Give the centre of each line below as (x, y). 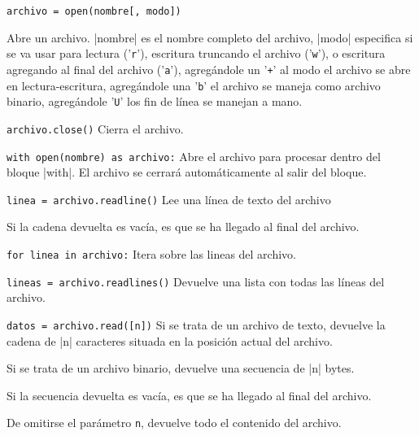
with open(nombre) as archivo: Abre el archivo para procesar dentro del (194, 156)
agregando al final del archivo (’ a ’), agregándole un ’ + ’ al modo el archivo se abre (209, 69)
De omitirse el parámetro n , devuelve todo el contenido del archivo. (174, 423)
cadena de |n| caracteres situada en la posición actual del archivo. (170, 340)
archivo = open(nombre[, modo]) (94, 11)
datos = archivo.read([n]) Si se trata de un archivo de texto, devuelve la (196, 324)
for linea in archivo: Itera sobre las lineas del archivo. (152, 254)
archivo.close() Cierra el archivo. (95, 128)
